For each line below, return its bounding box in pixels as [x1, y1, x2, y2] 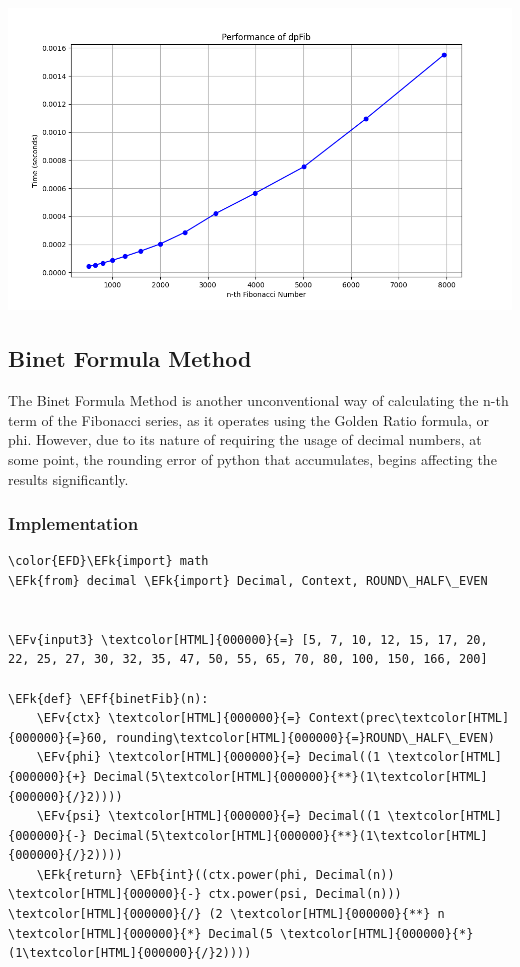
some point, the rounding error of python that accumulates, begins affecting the [8, 448, 497, 469]
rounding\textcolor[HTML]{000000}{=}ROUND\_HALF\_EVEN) [115, 730, 495, 745]
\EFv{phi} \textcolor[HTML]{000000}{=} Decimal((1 [36, 750, 381, 765]
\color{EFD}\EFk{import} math [8, 554, 209, 569]
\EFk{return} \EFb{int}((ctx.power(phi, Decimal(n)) [36, 867, 395, 882]
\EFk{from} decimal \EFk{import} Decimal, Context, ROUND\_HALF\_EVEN [8, 573, 488, 588]
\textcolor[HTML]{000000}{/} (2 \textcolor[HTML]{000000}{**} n [8, 907, 445, 922]
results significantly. [8, 468, 129, 489]
